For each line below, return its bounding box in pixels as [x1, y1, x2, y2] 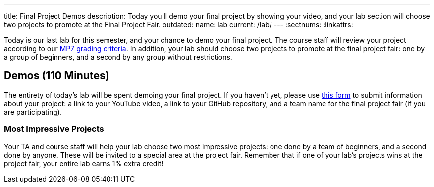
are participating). [4, 107, 62, 116]
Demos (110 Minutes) [4, 69, 109, 82]
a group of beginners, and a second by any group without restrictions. [4, 53, 232, 61]
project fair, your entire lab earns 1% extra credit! [4, 159, 163, 168]
